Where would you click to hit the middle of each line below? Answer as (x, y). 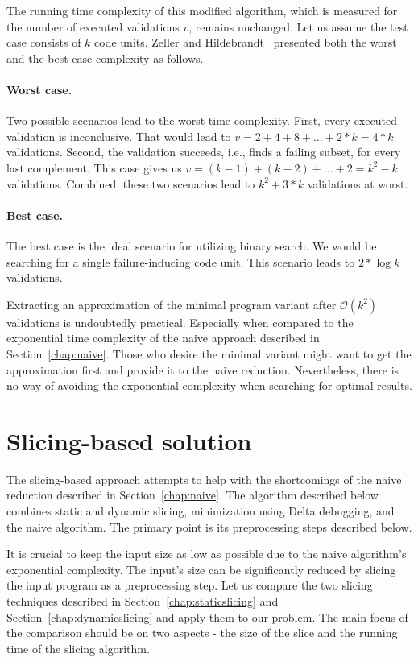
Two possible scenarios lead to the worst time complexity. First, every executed (202, 120)
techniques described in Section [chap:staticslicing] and (143, 600)
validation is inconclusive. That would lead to (119, 136)
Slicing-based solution (129, 440)
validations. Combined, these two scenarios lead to (131, 183)
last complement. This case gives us (94, 167)
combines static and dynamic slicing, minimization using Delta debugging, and (201, 511)
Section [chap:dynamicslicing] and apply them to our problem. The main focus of (207, 616)
